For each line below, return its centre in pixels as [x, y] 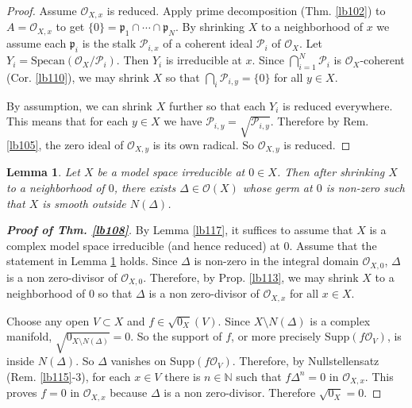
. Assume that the [333, 245]
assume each [37, 43]
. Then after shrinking [331, 172]
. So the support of [176, 336]
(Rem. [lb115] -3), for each [69, 376]
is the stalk [109, 43]
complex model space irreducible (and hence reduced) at [143, 245]
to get [70, 27]
